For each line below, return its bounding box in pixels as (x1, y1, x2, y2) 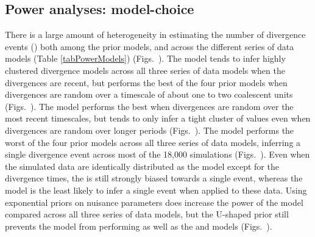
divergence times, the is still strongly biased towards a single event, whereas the (5, 172, 303, 184)
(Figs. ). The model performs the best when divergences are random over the (5, 100, 294, 112)
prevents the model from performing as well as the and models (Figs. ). (5, 219, 272, 232)
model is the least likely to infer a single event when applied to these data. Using (5, 183, 307, 196)
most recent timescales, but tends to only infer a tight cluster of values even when (5, 112, 311, 125)
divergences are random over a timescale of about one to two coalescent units (5, 88, 293, 101)
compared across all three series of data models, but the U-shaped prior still (5, 208, 289, 221)
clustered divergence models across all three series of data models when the (5, 64, 285, 76)
